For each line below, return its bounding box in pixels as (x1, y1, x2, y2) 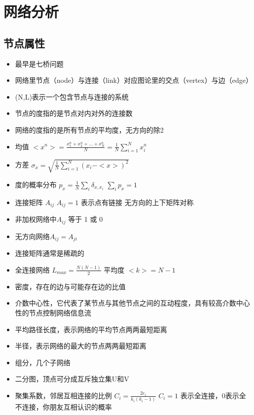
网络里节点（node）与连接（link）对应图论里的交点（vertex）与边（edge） (15, 75, 253, 85)
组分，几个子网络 (15, 357, 71, 367)
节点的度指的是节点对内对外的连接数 (15, 108, 133, 118)
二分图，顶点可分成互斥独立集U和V (15, 374, 129, 384)
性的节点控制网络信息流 (15, 307, 91, 317)
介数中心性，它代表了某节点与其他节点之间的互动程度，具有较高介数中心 (15, 298, 250, 308)
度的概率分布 (15, 179, 57, 189)
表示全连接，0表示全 (180, 390, 246, 400)
